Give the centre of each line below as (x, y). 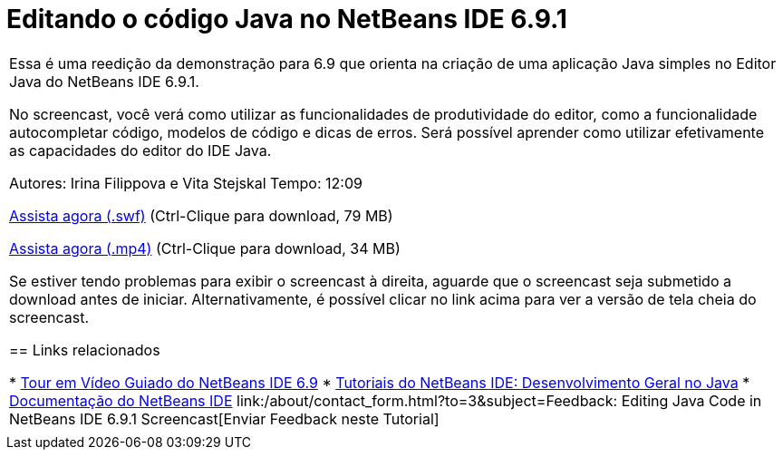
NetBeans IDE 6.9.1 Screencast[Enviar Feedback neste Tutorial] (224, 418)
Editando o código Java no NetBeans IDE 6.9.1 (287, 19)
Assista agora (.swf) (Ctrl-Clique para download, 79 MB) (201, 215)
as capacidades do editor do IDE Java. (140, 150)
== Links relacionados (85, 350)
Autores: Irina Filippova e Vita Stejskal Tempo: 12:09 (186, 183)
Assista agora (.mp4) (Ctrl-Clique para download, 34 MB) (205, 248)
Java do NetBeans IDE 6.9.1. (104, 81)
